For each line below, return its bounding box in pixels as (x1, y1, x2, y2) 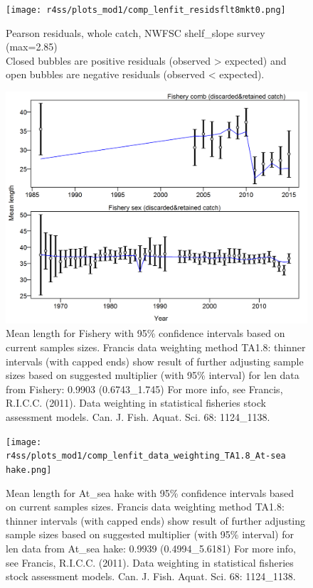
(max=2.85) (6, 39, 58, 54)
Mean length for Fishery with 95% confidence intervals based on (6, 326, 285, 341)
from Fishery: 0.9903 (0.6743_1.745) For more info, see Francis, (6, 381, 283, 396)
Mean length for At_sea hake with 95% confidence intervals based (6, 485, 295, 500)
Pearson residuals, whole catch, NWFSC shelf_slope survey (6, 25, 265, 40)
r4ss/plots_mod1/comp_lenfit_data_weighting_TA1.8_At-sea (6, 451, 286, 461)
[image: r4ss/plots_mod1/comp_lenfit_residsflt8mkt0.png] (6, 5, 286, 15)
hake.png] (6, 464, 52, 475)
